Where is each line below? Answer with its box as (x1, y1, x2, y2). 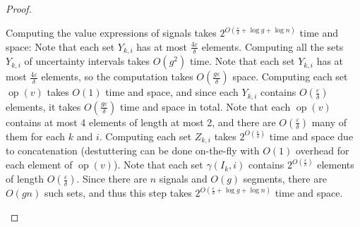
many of (311, 114, 347, 129)
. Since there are (76, 171, 148, 186)
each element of (6, 157, 73, 172)
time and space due (269, 128, 354, 143)
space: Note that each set (6, 39, 115, 54)
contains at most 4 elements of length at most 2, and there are (6, 114, 276, 129)
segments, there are (243, 171, 327, 186)
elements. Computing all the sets (201, 39, 344, 54)
